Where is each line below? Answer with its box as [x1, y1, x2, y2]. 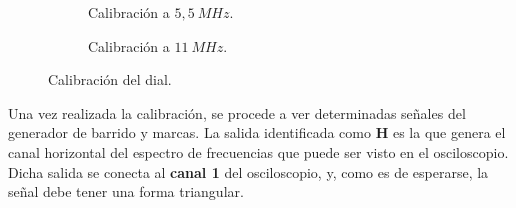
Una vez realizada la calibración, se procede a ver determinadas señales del [8, 102, 466, 123]
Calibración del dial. [48, 69, 172, 90]
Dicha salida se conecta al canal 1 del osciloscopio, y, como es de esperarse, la [8, 161, 489, 182]
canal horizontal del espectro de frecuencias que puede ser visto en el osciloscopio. [8, 141, 509, 162]
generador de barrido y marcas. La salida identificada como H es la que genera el [8, 122, 506, 143]
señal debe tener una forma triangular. [8, 181, 244, 202]
